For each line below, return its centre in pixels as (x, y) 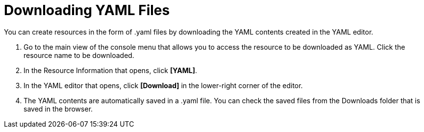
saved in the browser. (58, 109)
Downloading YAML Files (87, 10)
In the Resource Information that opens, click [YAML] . (111, 70)
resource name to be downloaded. (79, 55)
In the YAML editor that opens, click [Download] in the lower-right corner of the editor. (163, 85)
